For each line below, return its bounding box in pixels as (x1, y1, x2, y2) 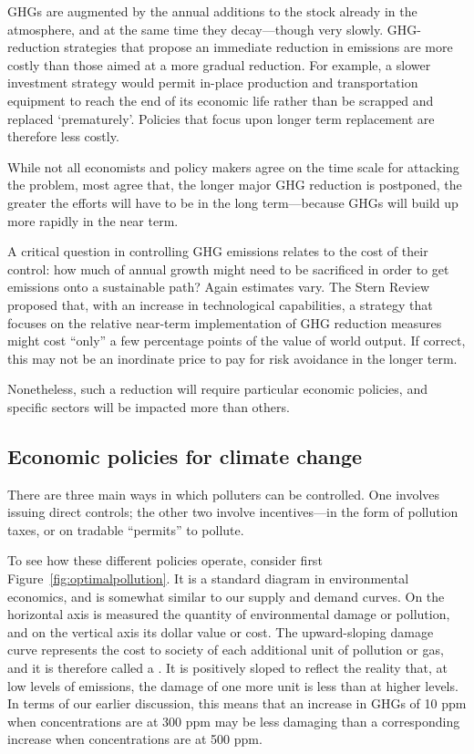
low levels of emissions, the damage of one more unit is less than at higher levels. (7, 676, 459, 695)
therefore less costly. (7, 127, 119, 146)
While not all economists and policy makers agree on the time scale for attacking (7, 157, 459, 176)
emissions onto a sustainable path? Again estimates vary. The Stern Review (7, 277, 430, 296)
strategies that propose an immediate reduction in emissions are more (64, 37, 453, 57)
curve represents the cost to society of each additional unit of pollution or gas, (7, 640, 444, 659)
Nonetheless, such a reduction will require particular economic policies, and (7, 379, 428, 398)
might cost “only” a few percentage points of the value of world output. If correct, (7, 331, 466, 350)
